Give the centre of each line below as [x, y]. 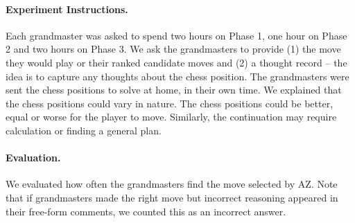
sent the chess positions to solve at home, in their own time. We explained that [174, 90]
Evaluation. [33, 158]
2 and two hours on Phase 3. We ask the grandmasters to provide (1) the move [173, 49]
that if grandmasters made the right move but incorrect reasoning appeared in [172, 197]
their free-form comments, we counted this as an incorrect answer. [146, 211]
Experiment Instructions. [67, 9]
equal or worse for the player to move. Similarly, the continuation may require [171, 117]
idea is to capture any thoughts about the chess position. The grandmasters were [177, 76]
